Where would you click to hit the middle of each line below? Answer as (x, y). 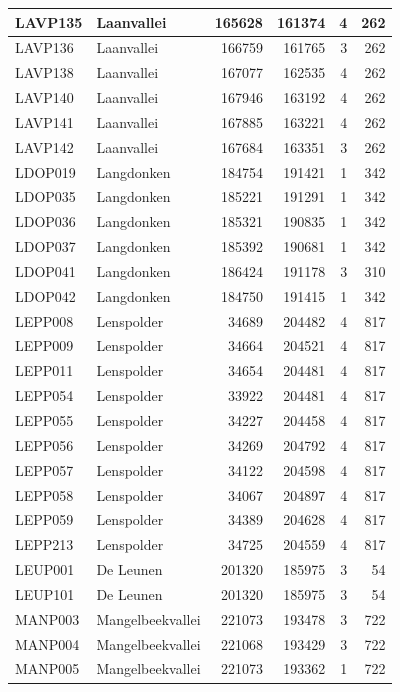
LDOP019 (45, 171)
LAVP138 (44, 72)
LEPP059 (44, 519)
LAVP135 (49, 21)
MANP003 (47, 618)
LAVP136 (44, 47)
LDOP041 (45, 270)
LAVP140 (44, 97)
